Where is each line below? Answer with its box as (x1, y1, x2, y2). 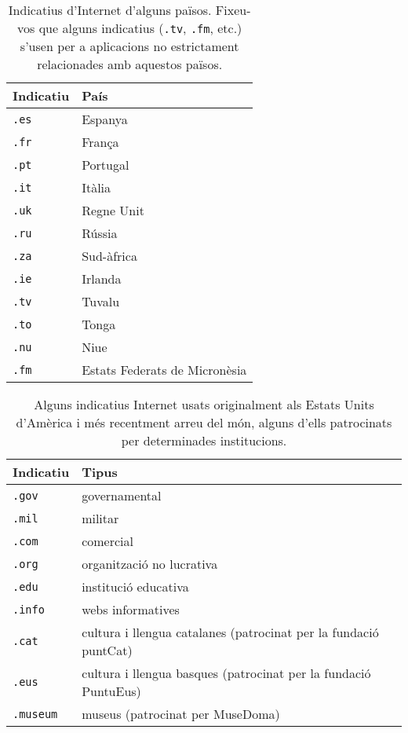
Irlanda (82, 269, 122, 288)
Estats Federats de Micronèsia (82, 361, 247, 379)
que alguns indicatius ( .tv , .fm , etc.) (38, 19, 242, 37)
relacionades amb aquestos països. (37, 55, 223, 73)
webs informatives (82, 600, 180, 618)
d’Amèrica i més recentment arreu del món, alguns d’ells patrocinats (16, 413, 392, 431)
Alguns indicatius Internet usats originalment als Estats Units (34, 395, 374, 413)
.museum (13, 707, 58, 720)
